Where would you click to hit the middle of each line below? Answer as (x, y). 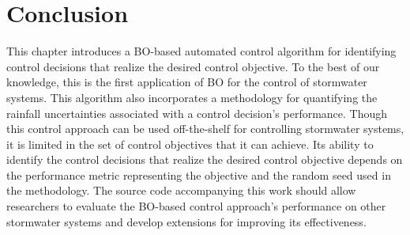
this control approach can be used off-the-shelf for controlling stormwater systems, (205, 129)
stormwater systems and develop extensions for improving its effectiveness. (186, 221)
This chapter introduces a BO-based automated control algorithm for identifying (201, 51)
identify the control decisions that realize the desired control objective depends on (205, 159)
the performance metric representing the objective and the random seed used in (199, 174)
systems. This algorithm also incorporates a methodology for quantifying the (192, 97)
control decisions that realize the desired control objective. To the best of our (193, 66)
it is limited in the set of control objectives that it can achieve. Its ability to (190, 144)
